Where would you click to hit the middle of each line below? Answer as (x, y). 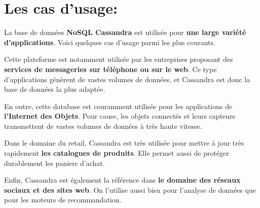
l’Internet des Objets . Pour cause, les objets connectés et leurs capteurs (120, 116)
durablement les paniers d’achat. (54, 163)
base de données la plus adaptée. (55, 89)
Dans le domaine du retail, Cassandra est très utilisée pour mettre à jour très (124, 143)
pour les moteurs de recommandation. (63, 200)
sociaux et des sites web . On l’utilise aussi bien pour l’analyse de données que (130, 189)
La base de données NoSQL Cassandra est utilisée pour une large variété (125, 32)
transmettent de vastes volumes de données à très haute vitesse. (103, 126)
